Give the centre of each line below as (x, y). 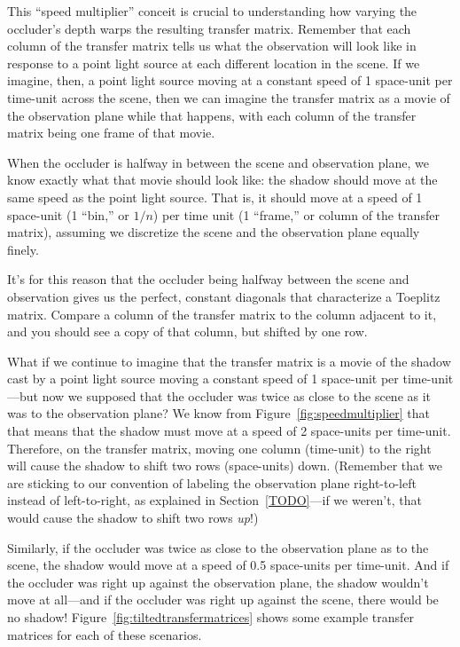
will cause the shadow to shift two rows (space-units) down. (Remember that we (225, 466)
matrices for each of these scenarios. (105, 634)
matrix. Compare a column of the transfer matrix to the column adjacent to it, (222, 314)
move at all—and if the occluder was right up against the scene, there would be (223, 600)
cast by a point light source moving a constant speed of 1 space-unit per (203, 379)
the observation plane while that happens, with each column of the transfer (212, 115)
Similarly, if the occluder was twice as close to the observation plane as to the (218, 547)
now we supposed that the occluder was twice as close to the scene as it (237, 395)
